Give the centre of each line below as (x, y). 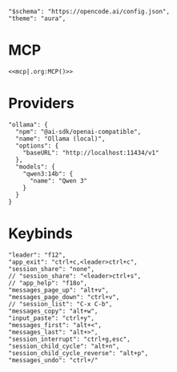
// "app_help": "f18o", (48, 283)
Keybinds (41, 234)
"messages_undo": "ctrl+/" (53, 360)
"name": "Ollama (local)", (60, 139)
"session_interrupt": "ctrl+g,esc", (69, 339)
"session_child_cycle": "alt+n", (64, 346)
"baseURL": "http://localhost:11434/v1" (91, 152)
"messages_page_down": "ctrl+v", (64, 297)
